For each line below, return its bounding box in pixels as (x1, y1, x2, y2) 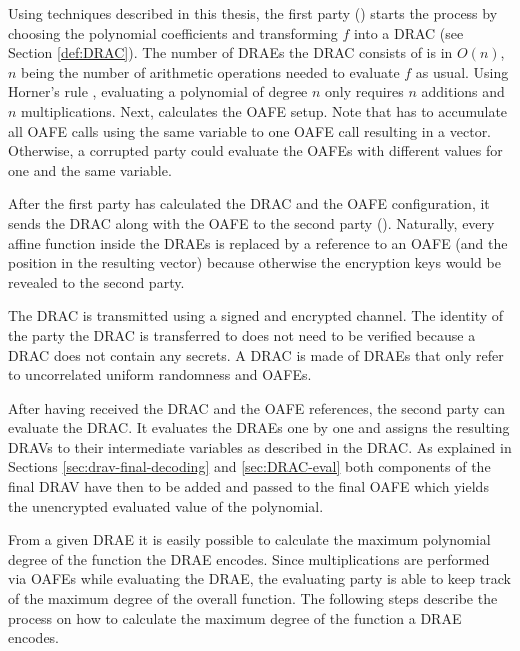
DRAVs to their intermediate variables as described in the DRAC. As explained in (8, 436, 512, 457)
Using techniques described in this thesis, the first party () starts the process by (8, 3, 498, 23)
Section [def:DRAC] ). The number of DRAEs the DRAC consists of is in (8, 42, 453, 63)
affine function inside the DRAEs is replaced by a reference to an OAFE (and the (8, 232, 508, 253)
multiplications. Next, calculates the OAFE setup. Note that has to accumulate (21, 100, 508, 121)
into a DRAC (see (353, 22, 464, 43)
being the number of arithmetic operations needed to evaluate (21, 61, 400, 82)
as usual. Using (415, 61, 509, 82)
